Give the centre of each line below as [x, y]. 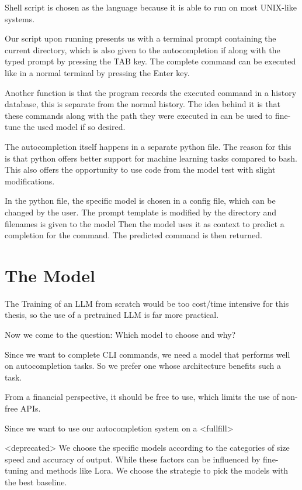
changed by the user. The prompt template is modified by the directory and [141, 212]
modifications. [30, 181]
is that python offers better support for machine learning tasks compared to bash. [151, 158]
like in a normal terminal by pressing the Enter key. [97, 72]
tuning [16, 470]
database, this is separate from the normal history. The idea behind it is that [143, 104]
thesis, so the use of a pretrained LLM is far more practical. [112, 315]
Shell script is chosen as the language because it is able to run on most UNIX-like [151, 7]
